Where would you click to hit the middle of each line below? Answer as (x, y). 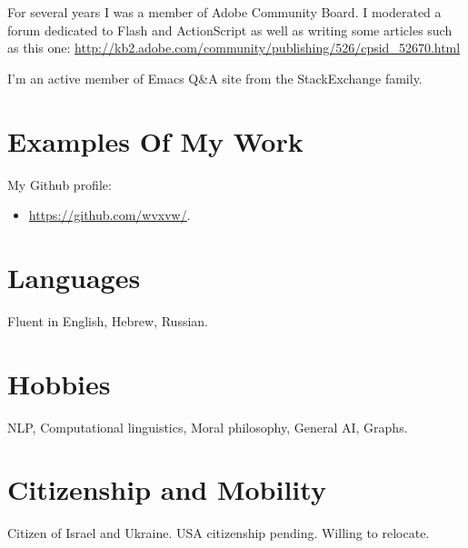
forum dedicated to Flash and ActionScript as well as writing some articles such (230, 30)
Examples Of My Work (155, 140)
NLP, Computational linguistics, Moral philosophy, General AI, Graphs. (208, 427)
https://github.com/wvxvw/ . (110, 215)
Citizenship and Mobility (167, 489)
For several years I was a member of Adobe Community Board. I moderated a (224, 12)
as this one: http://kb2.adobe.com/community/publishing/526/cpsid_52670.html (234, 48)
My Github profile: (60, 184)
